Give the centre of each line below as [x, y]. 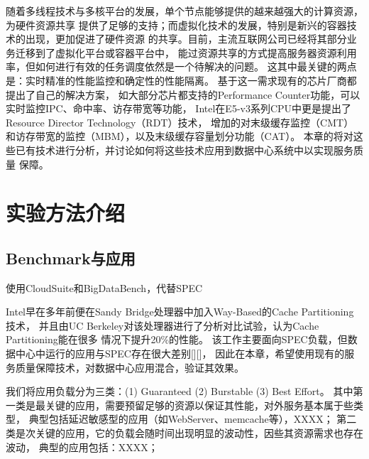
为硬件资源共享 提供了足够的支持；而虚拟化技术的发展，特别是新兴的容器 [176, 25]
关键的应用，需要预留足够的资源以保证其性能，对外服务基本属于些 [199, 405]
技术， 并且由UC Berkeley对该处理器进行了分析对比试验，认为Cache [163, 325]
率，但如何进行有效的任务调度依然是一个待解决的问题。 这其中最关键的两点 [181, 66]
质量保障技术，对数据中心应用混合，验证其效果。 [130, 367]
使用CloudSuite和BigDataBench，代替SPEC [104, 287]
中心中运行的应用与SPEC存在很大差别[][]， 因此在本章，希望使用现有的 [180, 353]
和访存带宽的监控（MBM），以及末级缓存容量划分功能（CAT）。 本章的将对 [180, 136]
